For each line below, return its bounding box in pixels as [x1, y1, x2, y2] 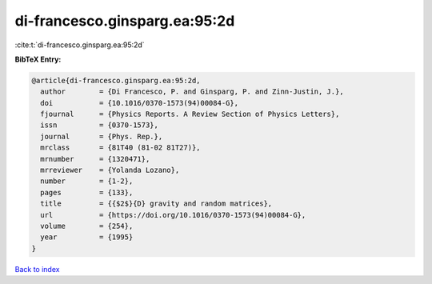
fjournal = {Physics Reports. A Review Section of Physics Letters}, [40, 110, 340, 119]
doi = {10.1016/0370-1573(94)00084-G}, [40, 98, 239, 107]
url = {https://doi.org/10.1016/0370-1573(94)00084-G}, [40, 210, 306, 219]
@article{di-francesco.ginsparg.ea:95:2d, [31, 76, 201, 85]
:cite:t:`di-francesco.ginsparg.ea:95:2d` [14, 40, 145, 50]
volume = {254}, [40, 222, 134, 230]
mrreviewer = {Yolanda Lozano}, [40, 166, 180, 175]
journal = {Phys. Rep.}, [40, 132, 163, 141]
